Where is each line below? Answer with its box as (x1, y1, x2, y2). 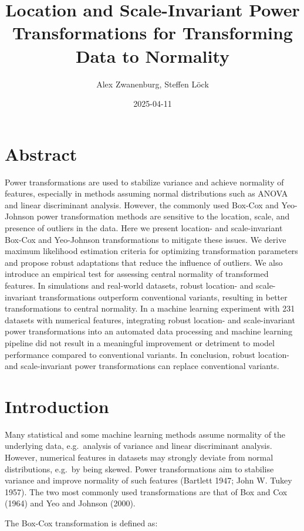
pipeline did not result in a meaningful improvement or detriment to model (5, 336, 275, 349)
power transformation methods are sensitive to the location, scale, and (36, 210, 290, 222)
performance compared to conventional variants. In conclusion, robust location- (5, 348, 289, 360)
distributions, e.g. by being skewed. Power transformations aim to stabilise (5, 462, 274, 475)
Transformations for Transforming (12, 21, 293, 45)
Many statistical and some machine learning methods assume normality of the (5, 428, 286, 440)
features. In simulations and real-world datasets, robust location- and (5, 279, 254, 291)
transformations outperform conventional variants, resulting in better (39, 290, 288, 303)
